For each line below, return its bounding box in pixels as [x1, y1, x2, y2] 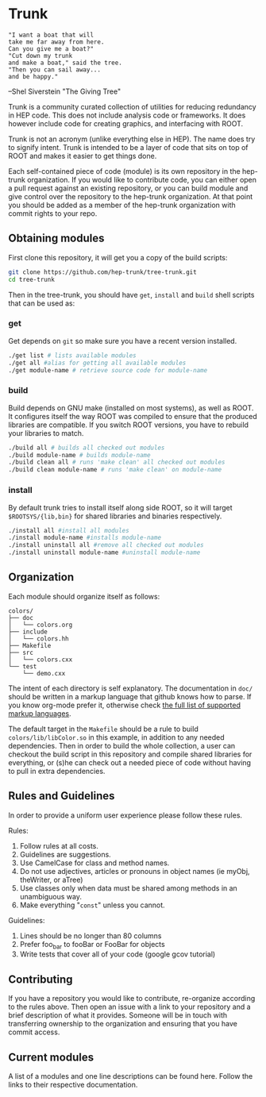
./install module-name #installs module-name [8, 533, 161, 542]
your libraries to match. [8, 428, 84, 437]
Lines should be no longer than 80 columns [19, 930, 162, 941]
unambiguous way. [19, 891, 82, 901]
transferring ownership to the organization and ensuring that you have [8, 1019, 238, 1029]
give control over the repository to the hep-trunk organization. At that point [8, 191, 253, 201]
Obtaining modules [8, 232, 105, 245]
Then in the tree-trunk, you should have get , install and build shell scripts [8, 290, 255, 299]
